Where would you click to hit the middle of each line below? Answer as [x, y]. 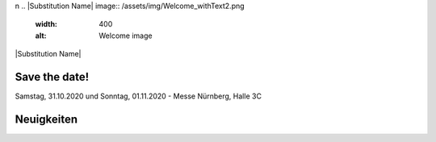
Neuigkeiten [46, 119]
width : [46, 24]
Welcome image [126, 35]
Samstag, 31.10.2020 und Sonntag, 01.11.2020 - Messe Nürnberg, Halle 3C [138, 96]
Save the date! [52, 77]
